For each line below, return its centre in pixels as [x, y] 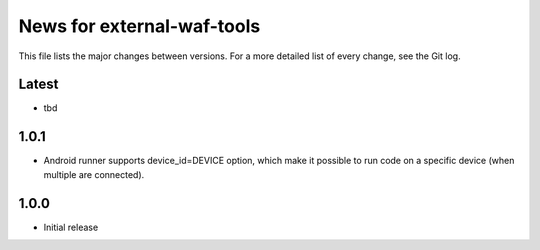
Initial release [71, 227]
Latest [38, 84]
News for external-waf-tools [139, 26]
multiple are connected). [94, 174]
